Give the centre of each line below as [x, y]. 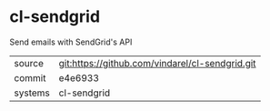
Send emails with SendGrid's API [71, 42]
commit [30, 77]
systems [32, 93]
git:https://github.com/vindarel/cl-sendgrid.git [157, 63]
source [29, 63]
